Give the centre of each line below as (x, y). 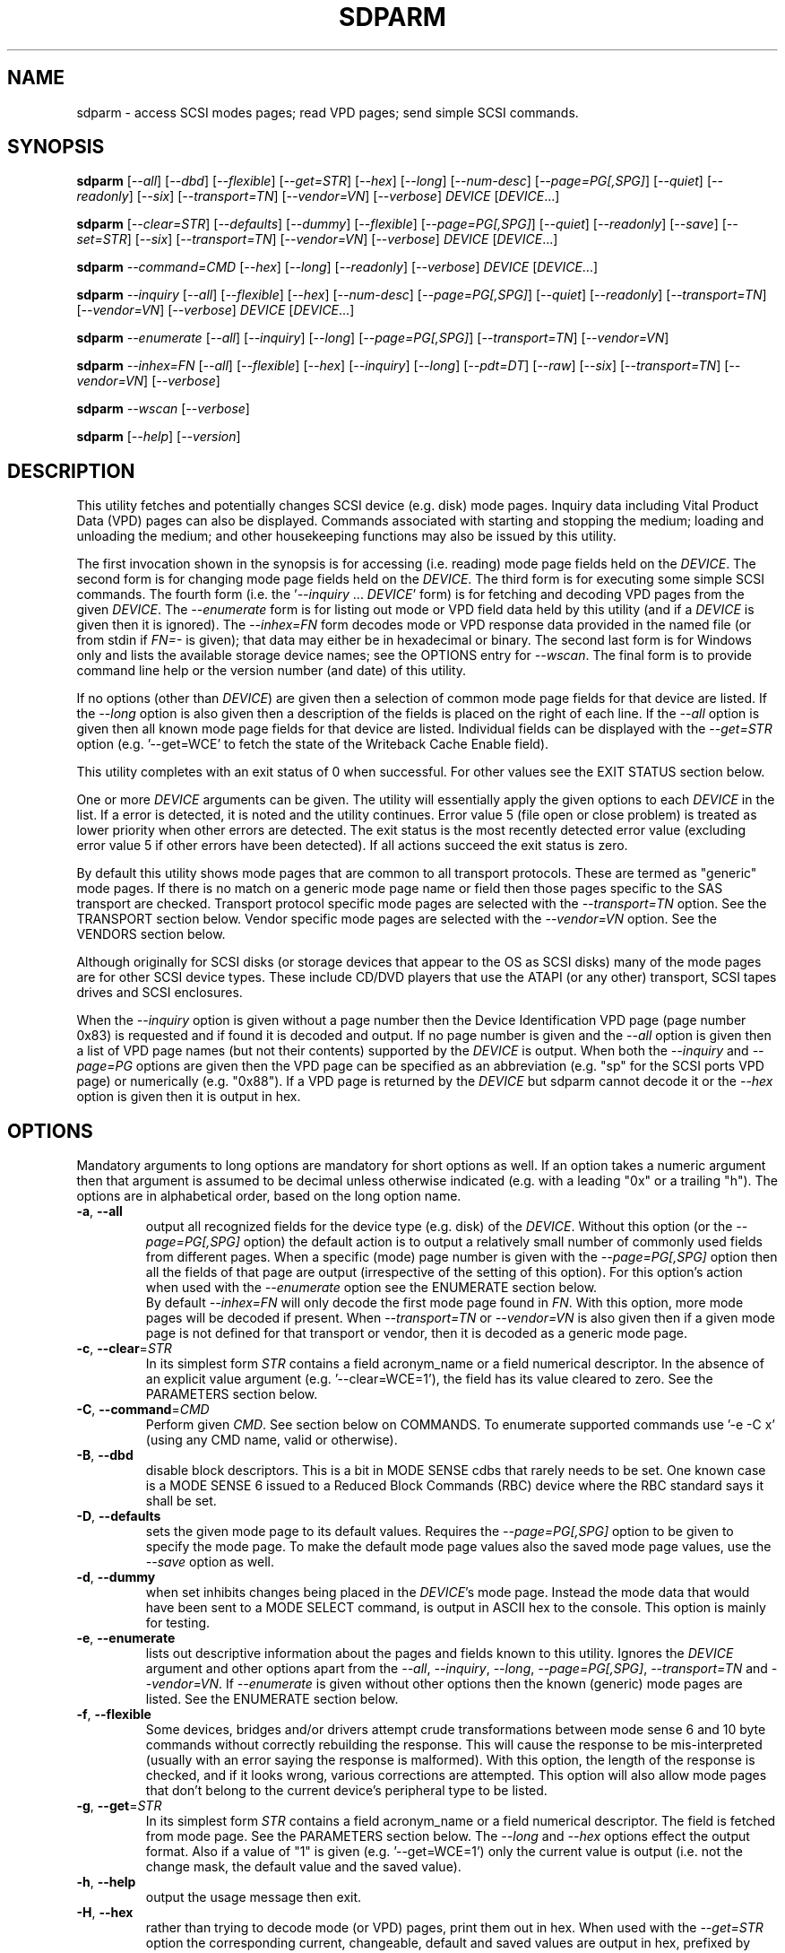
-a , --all (99, 1211)
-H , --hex (105, 1913)
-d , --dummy (116, 1577)
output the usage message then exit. (254, 1897)
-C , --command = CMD (143, 1410)
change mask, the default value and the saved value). (303, 1867)
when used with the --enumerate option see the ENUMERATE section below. (371, 1288)
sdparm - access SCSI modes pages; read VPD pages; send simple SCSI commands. (328, 112)
